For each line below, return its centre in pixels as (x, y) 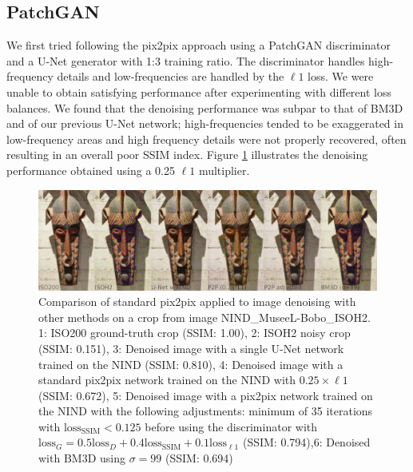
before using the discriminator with (231, 426)
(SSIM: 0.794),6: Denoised (306, 442)
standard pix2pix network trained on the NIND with (167, 380)
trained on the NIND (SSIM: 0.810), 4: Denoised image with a (191, 364)
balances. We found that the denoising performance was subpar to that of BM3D (205, 107)
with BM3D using (82, 458)
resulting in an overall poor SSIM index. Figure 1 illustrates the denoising (187, 155)
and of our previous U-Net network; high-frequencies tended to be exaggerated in (205, 123)
